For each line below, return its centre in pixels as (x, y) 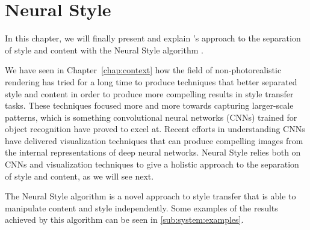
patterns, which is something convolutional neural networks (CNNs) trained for (151, 117)
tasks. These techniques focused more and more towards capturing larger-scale (149, 105)
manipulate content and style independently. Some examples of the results (141, 207)
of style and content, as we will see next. (79, 176)
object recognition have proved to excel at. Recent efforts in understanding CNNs (155, 129)
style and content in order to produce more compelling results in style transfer (149, 93)
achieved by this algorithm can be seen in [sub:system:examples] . (124, 219)
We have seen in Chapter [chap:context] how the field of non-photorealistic (143, 70)
